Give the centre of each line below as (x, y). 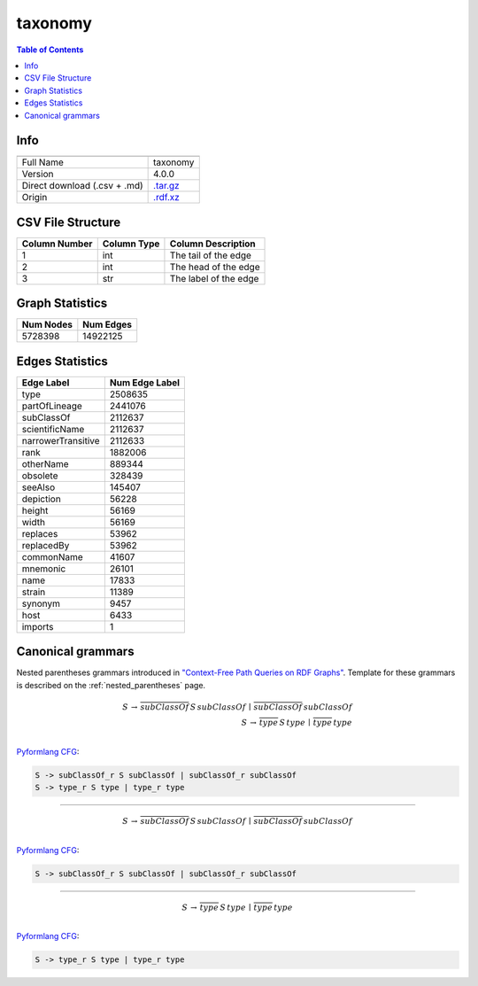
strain (34, 592)
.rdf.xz (167, 198)
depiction (41, 499)
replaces (40, 533)
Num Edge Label (145, 383)
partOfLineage (52, 406)
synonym (41, 603)
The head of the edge (215, 267)
